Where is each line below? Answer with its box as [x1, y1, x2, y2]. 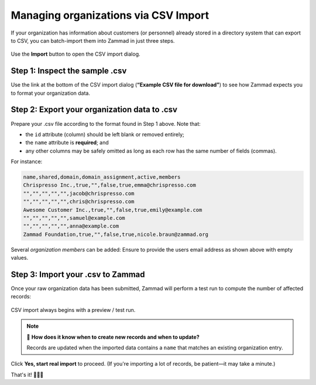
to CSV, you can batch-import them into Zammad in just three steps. [11, 37, 175, 44]
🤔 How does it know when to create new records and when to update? [26, 334, 200, 341]
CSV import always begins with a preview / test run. [11, 306, 136, 313]
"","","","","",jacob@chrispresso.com [23, 190, 135, 197]
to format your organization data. [11, 90, 91, 97]
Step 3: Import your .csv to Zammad [11, 270, 145, 279]
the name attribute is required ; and [25, 139, 109, 146]
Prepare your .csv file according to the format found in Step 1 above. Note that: [11, 120, 201, 127]
